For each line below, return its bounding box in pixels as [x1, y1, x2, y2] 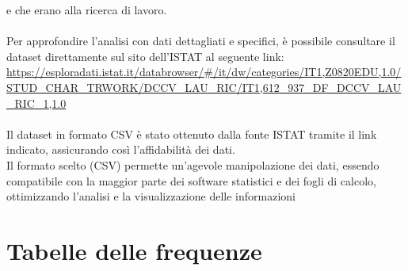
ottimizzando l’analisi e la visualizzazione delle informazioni [6, 188, 296, 204]
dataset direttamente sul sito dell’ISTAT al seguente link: [6, 48, 284, 64]
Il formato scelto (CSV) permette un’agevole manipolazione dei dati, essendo [6, 156, 379, 173]
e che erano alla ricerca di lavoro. [6, 2, 167, 17]
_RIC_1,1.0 [6, 94, 67, 111]
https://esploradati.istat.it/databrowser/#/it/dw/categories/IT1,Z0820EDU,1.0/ [6, 63, 402, 80]
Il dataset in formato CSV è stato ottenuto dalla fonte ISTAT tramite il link [6, 125, 377, 142]
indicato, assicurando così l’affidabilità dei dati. [6, 141, 235, 158]
